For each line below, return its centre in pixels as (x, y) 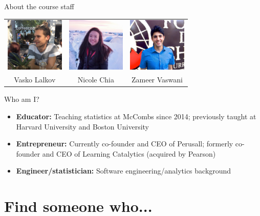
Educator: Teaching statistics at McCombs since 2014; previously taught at (136, 116)
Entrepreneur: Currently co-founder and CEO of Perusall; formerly (125, 144)
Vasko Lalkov (35, 80)
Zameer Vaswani (157, 80)
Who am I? (22, 99)
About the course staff (39, 6)
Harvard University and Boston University (83, 126)
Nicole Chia (96, 80)
